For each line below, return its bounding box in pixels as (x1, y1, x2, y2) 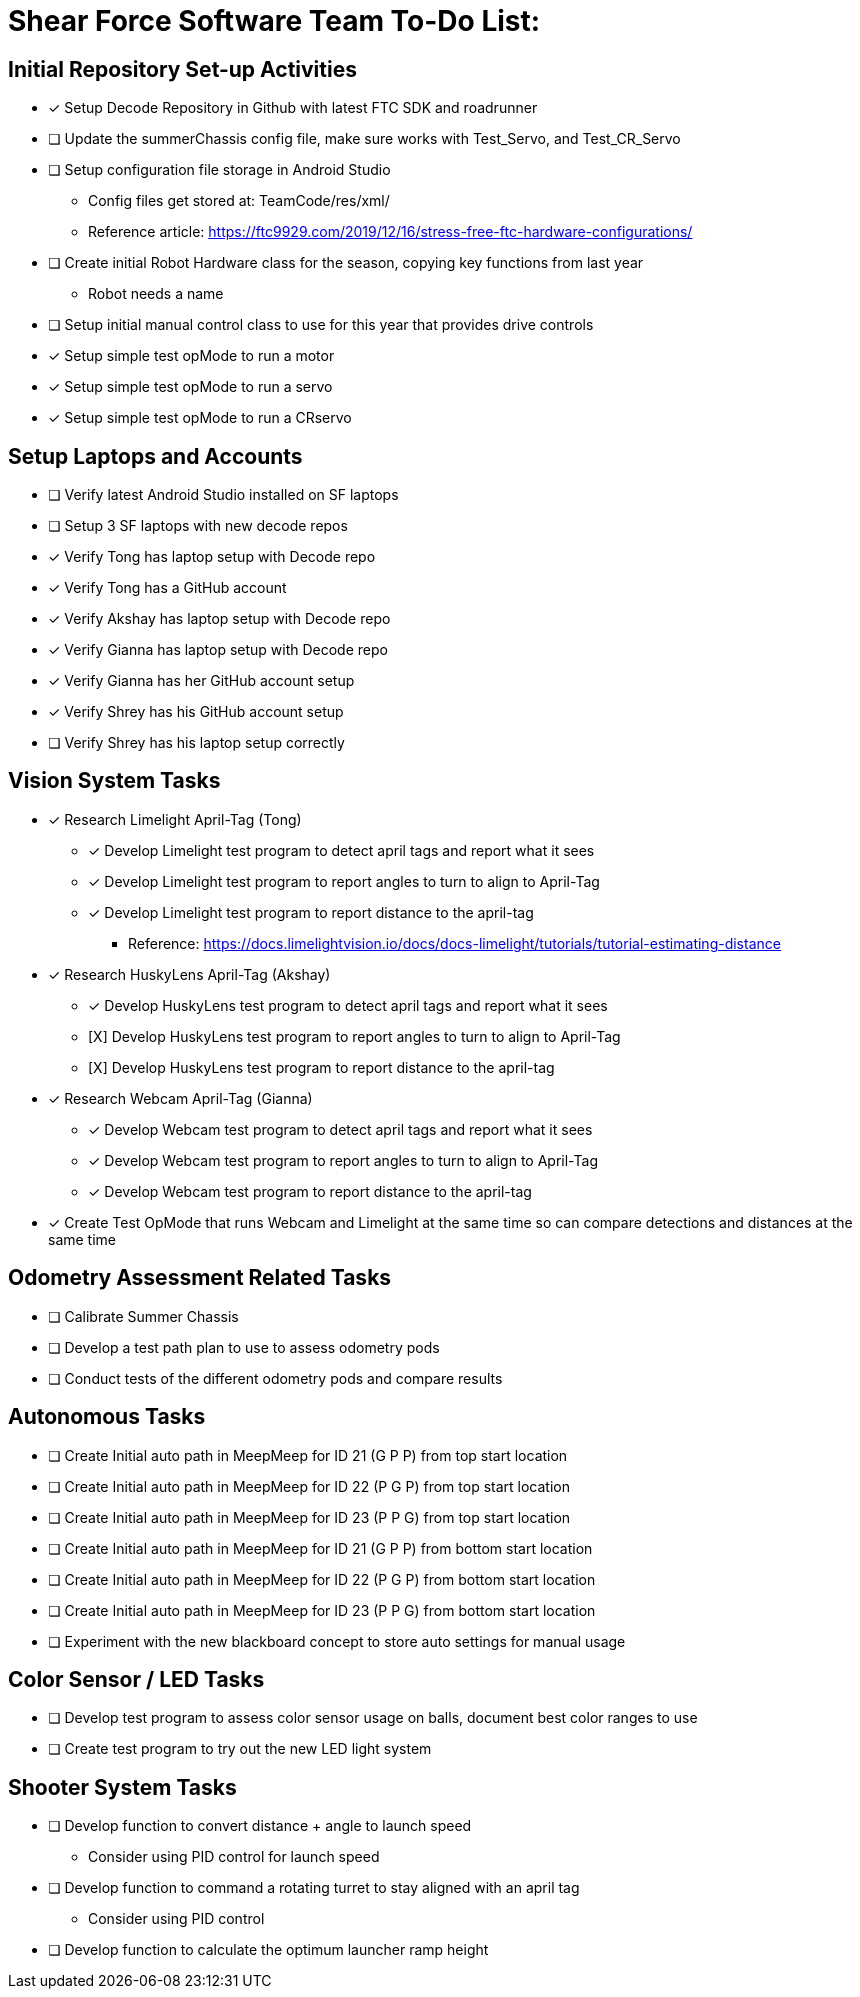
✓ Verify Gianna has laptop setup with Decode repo (48, 641, 388, 659)
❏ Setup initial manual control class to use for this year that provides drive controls (48, 316, 594, 334)
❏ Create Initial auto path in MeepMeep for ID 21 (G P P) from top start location (48, 1446, 568, 1464)
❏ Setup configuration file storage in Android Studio (48, 161, 391, 179)
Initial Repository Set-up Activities (8, 56, 357, 82)
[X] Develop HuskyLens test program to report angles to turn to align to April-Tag (88, 1027, 621, 1045)
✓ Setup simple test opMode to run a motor (48, 347, 335, 365)
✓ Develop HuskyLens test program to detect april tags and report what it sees (88, 996, 608, 1014)
